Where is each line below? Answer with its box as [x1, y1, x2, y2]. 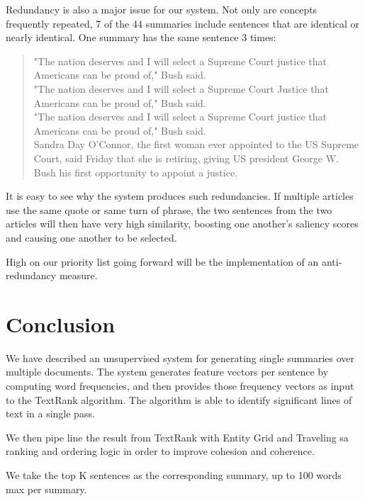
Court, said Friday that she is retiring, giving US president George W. [33, 150, 339, 165]
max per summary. [6, 481, 87, 496]
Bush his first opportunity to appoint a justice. [33, 164, 238, 179]
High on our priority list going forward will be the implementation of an [6, 254, 319, 269]
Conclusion [6, 309, 116, 338]
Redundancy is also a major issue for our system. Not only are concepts [6, 2, 318, 16]
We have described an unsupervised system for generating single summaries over [6, 350, 354, 365]
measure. [59, 268, 98, 283]
